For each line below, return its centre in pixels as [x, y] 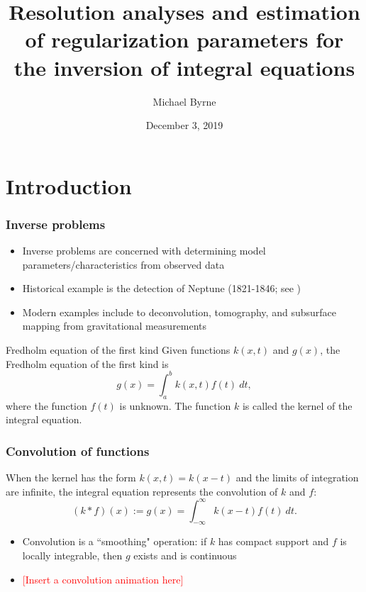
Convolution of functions [78, 451]
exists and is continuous [185, 555]
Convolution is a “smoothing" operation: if [115, 541]
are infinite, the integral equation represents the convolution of [142, 491]
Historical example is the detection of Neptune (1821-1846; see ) [162, 288]
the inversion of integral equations [184, 67]
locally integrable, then [72, 555]
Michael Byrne [184, 101]
